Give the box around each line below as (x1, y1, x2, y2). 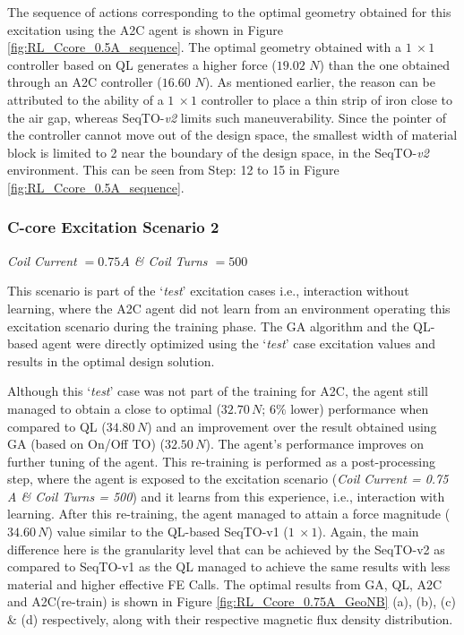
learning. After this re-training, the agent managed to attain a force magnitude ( (7, 504, 451, 523)
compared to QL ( (7, 416, 107, 435)
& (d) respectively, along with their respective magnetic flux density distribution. (7, 610, 453, 629)
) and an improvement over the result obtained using (147, 416, 437, 435)
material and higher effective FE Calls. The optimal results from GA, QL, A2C (7, 574, 443, 593)
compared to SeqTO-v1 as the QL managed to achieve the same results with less (7, 557, 451, 576)
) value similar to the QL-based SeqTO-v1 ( (47, 522, 288, 541)
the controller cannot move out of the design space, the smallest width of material (7, 125, 458, 144)
